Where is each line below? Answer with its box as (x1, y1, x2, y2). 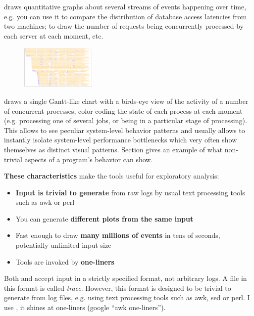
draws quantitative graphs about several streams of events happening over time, (4, 1, 247, 11)
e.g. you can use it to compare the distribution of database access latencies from (4, 11, 247, 21)
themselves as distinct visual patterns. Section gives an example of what (4, 144, 223, 154)
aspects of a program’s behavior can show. (24, 154, 153, 164)
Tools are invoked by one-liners (15, 256, 114, 267)
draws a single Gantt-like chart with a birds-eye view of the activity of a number (4, 95, 249, 106)
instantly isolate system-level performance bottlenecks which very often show (4, 135, 237, 145)
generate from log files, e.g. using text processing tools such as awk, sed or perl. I (4, 292, 250, 303)
